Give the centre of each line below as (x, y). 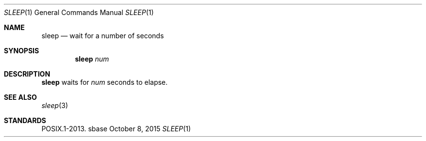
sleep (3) (55, 105)
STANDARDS (25, 120)
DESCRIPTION (27, 74)
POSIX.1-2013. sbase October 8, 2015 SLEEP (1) (116, 129)
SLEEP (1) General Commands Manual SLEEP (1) (79, 12)
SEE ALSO (20, 97)
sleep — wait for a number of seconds (103, 36)
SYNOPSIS (22, 51)
